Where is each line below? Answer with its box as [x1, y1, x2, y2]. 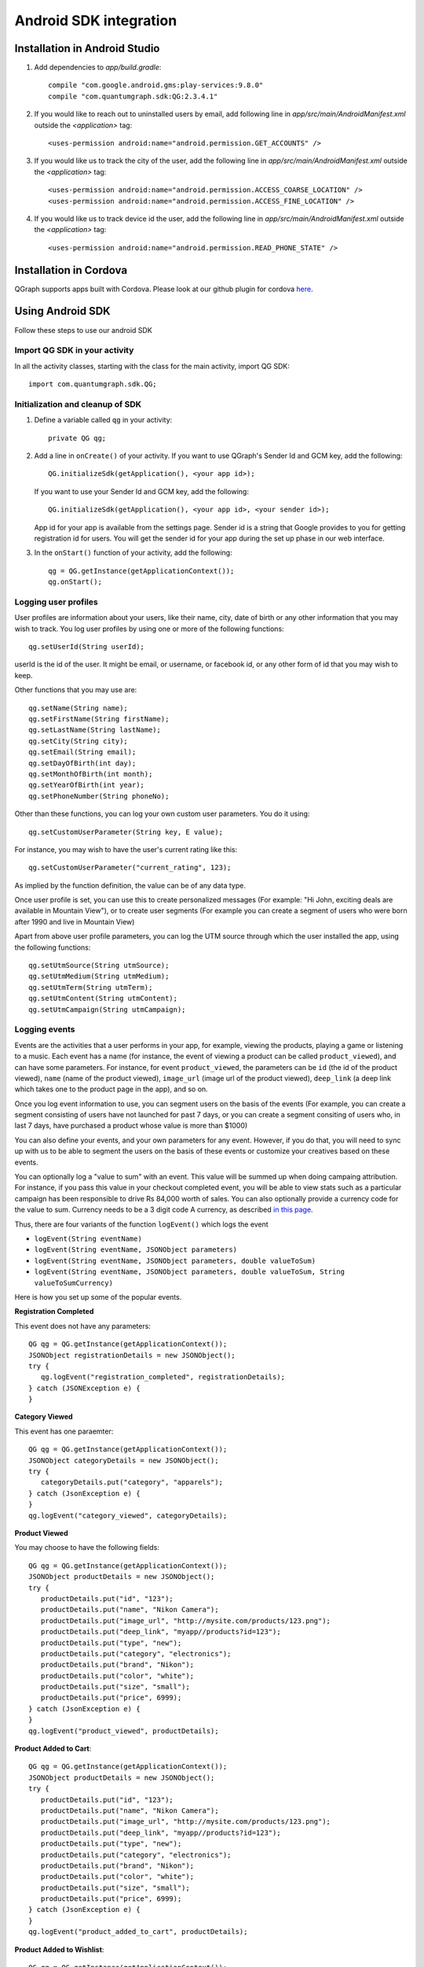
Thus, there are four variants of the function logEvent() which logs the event [14, 1220, 269, 1229]
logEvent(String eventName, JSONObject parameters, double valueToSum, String [34, 1268, 345, 1276]
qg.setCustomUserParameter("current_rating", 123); [28, 863, 232, 873]
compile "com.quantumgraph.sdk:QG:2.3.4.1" [48, 91, 218, 101]
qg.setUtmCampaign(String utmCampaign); [28, 1005, 186, 1014]
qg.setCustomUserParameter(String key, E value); [28, 827, 224, 836]
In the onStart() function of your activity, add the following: [34, 548, 232, 558]
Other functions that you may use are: [14, 685, 137, 695]
